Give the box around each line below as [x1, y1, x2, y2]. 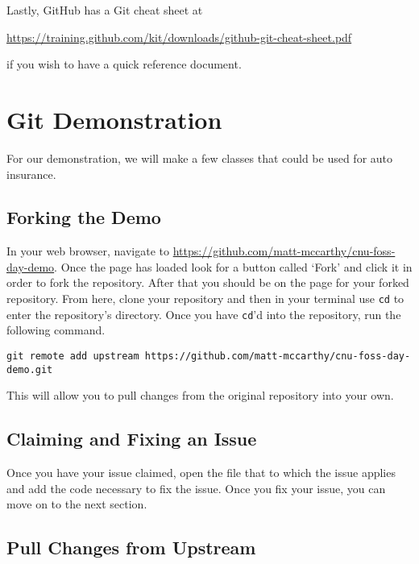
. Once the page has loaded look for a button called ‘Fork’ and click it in [54, 258, 413, 275]
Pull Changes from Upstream [6, 535, 256, 560]
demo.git [6, 363, 53, 375]
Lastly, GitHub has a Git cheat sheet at [6, 2, 203, 18]
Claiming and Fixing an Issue [6, 426, 257, 451]
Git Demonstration [6, 102, 222, 135]
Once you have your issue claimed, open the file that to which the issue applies [6, 464, 396, 481]
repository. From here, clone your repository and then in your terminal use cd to [6, 290, 404, 307]
